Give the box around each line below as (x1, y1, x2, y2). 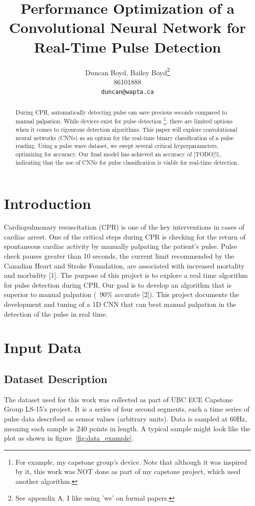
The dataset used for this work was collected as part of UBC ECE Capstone (4, 394, 233, 404)
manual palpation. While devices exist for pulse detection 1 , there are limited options (15, 116, 233, 125)
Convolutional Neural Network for (9, 17, 246, 37)
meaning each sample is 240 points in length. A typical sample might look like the (4, 423, 251, 433)
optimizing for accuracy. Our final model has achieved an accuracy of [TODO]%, (15, 150, 221, 158)
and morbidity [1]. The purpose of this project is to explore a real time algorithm (4, 270, 248, 280)
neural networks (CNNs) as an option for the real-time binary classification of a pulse (15, 133, 234, 142)
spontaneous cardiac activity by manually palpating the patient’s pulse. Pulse (4, 241, 237, 251)
